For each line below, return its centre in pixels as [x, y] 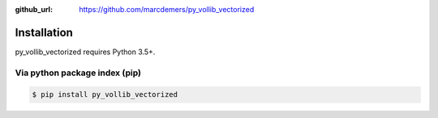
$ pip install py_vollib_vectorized [105, 95]
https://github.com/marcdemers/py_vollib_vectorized [167, 9]
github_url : [34, 9]
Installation [44, 32]
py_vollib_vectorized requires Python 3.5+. [85, 52]
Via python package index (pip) [78, 73]
